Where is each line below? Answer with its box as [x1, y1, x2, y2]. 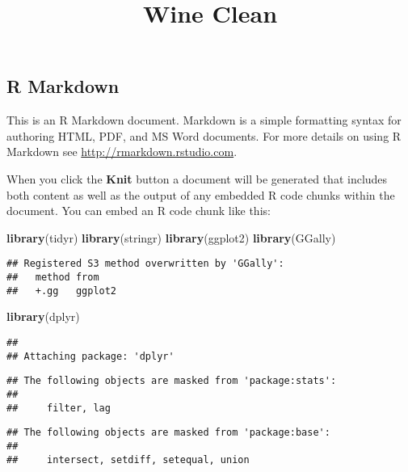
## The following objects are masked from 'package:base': [6, 427, 330, 439]
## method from [6, 272, 99, 283]
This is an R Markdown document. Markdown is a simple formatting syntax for [6, 112, 402, 129]
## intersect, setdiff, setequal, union [6, 453, 250, 466]
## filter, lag [6, 402, 111, 414]
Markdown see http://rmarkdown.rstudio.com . [6, 143, 238, 160]
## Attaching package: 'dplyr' [6, 350, 175, 362]
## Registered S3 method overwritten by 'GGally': [6, 258, 284, 270]
